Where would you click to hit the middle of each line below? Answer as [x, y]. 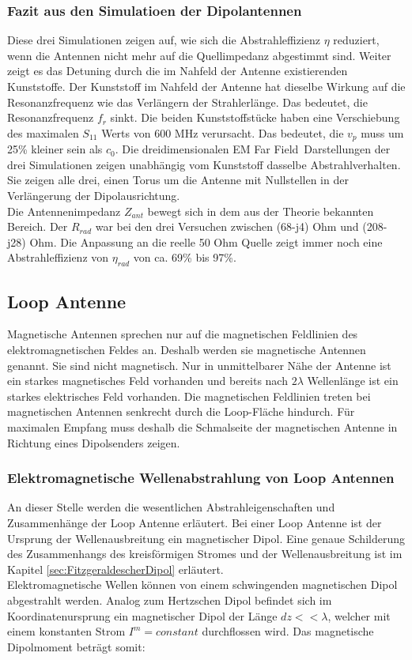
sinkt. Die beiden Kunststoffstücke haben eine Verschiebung [255, 117]
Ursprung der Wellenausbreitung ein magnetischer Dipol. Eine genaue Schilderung [206, 538]
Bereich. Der [38, 226]
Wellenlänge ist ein [353, 381]
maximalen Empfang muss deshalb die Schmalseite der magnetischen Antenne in [202, 426]
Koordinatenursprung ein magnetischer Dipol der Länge [142, 615]
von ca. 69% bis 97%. [185, 257]
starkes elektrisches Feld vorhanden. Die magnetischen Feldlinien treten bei [189, 396]
